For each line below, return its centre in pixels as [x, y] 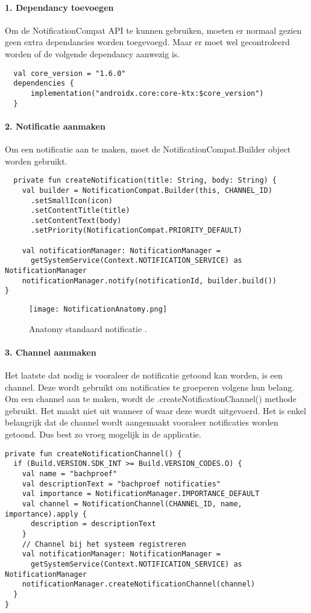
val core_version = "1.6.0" [70, 73]
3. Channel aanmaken [51, 352]
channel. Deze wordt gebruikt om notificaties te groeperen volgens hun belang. [150, 387]
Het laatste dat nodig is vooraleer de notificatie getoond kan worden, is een [144, 375]
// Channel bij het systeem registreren [104, 544]
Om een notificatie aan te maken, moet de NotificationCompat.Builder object [148, 149]
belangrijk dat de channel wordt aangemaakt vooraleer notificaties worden [142, 422]
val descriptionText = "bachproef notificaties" [121, 484]
